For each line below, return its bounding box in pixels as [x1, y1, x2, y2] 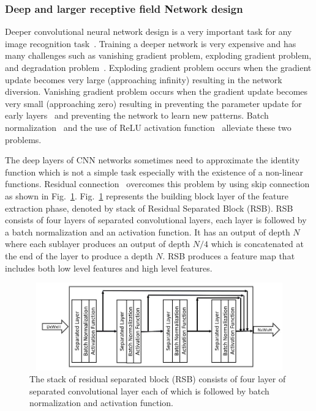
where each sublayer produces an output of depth [5, 237, 190, 250]
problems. [5, 133, 42, 146]
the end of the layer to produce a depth [5, 249, 153, 262]
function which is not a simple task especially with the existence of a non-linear [5, 165, 303, 178]
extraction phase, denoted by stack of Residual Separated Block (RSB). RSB [5, 201, 293, 214]
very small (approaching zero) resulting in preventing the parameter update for [5, 97, 302, 109]
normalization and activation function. [29, 396, 173, 409]
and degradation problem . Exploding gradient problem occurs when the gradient [5, 61, 312, 73]
